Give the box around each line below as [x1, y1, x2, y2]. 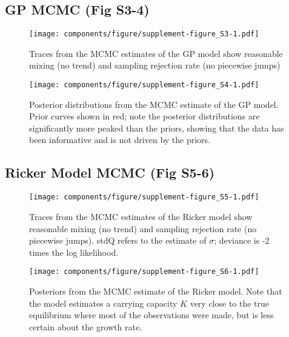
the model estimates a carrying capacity [29, 296, 178, 309]
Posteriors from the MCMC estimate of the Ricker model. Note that [29, 284, 282, 297]
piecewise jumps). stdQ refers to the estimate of [29, 234, 207, 247]
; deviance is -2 [214, 234, 270, 247]
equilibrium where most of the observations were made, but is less [29, 309, 274, 321]
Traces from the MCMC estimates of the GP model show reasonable [29, 47, 283, 59]
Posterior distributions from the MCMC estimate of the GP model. [29, 98, 279, 110]
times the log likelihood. [29, 245, 119, 258]
